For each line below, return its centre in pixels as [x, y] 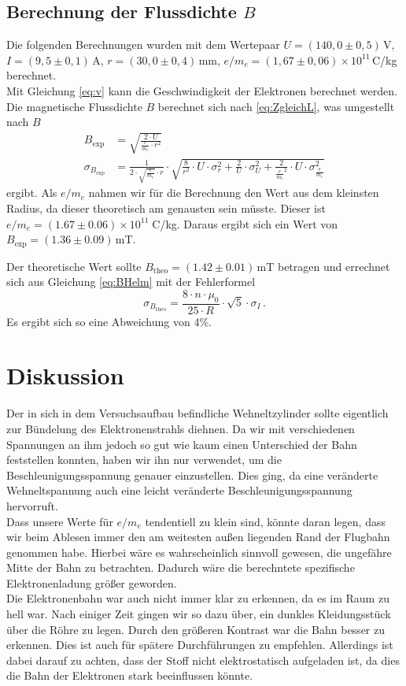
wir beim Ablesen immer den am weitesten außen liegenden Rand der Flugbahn [198, 537]
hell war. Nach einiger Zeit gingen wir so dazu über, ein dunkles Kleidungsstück [199, 614]
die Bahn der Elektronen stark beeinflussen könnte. [130, 675]
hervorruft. [32, 505]
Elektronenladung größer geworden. [92, 582]
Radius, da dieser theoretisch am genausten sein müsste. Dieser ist [166, 208]
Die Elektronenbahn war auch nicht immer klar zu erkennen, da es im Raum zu [198, 598]
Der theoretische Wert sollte [74, 266]
